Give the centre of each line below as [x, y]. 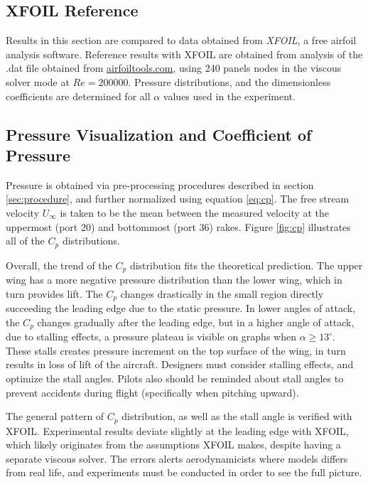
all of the [25, 241]
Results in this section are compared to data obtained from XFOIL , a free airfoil [181, 40]
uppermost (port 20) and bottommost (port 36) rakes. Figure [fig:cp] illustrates [178, 226]
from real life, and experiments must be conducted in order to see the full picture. [184, 472]
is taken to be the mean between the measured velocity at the [195, 212]
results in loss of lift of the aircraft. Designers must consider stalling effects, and [180, 364]
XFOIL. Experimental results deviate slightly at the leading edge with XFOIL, [177, 430]
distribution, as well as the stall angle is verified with [237, 416]
